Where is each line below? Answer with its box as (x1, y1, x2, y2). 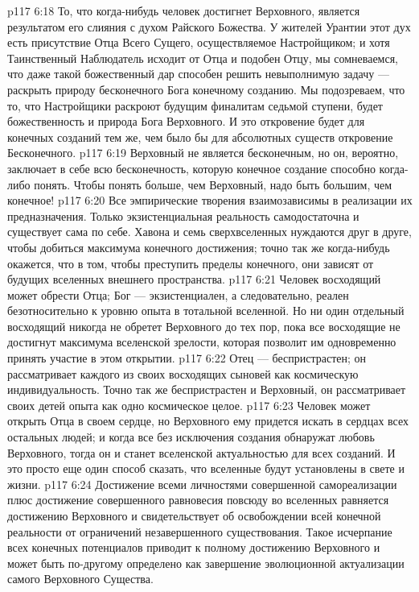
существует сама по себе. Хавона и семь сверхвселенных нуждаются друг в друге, (7, 223, 412, 240)
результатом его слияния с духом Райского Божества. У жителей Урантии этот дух (7, 18, 411, 35)
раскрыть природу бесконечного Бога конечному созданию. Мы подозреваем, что (7, 81, 405, 97)
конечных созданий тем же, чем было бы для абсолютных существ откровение (7, 128, 393, 145)
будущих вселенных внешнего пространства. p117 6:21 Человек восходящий (7, 271, 381, 288)
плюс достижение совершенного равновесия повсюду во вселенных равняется (7, 491, 389, 508)
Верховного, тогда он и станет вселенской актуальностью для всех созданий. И (7, 444, 396, 461)
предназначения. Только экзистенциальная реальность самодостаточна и (7, 207, 359, 224)
